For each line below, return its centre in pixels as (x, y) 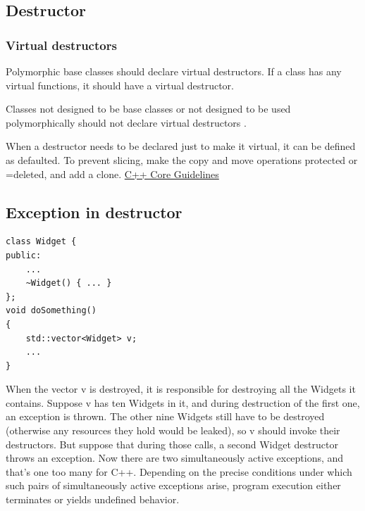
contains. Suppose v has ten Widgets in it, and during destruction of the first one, (183, 402)
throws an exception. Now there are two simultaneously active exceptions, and (175, 458)
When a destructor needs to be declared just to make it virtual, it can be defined (181, 146)
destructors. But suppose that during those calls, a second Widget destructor (172, 444)
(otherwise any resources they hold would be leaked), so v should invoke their (173, 430)
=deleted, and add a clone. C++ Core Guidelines (112, 174)
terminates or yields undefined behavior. (93, 499)
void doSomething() (51, 311)
